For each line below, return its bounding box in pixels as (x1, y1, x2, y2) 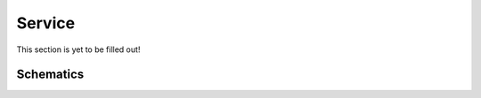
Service (16, 13, 76, 33)
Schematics (16, 67, 85, 82)
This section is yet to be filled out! (16, 44, 141, 55)
